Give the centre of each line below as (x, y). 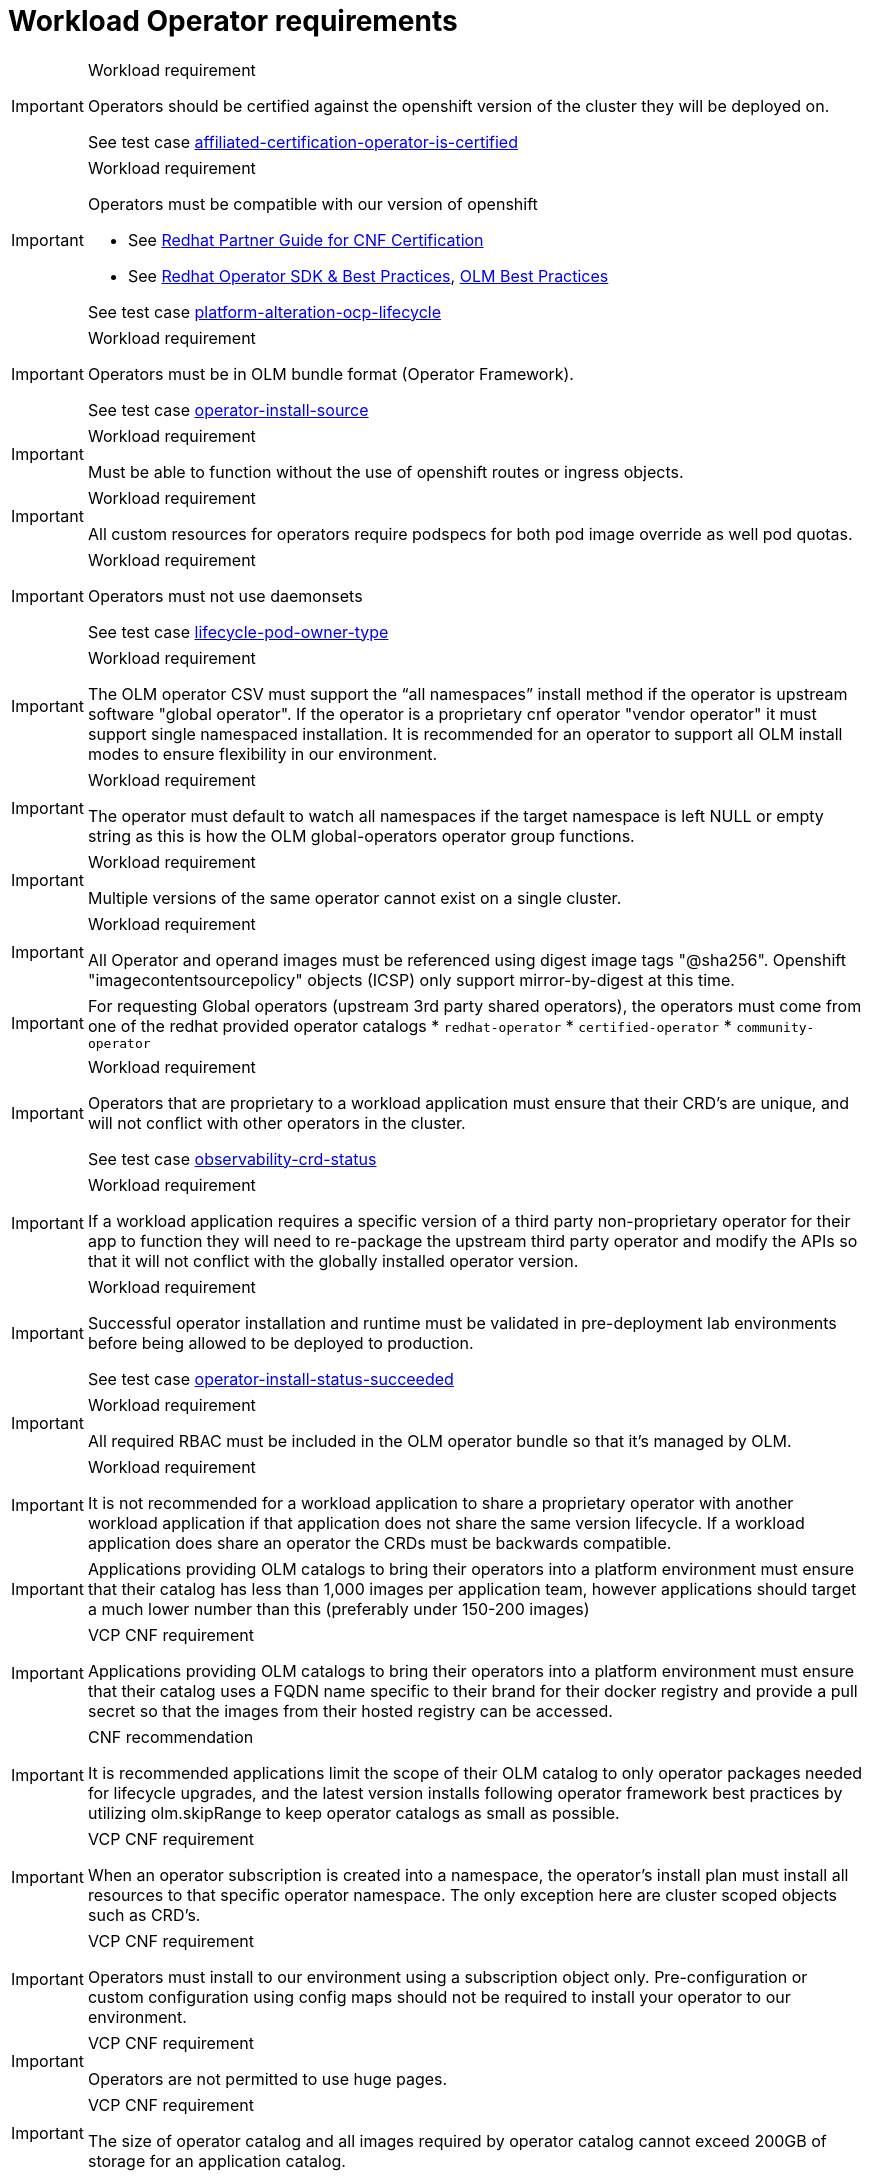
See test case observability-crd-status (232, 1158)
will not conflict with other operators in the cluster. (276, 1122)
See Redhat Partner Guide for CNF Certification (305, 239)
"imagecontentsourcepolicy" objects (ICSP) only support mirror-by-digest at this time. (411, 979)
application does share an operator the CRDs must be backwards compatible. (379, 1542)
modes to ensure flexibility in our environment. (262, 753)
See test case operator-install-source (228, 409)
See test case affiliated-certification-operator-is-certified (302, 141)
